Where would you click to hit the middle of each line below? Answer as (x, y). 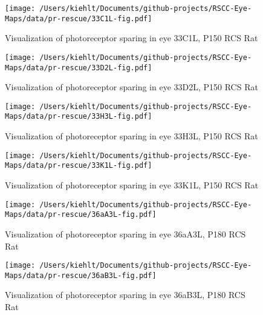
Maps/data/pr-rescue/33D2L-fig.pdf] (79, 68)
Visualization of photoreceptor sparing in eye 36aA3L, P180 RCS (125, 234)
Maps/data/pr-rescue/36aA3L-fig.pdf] (81, 215)
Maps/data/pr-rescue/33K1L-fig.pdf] (79, 166)
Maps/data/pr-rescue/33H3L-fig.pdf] (79, 117)
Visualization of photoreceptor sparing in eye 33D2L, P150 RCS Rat (131, 87)
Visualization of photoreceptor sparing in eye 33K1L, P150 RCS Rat (132, 185)
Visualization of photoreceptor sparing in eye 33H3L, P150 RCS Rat (131, 136)
